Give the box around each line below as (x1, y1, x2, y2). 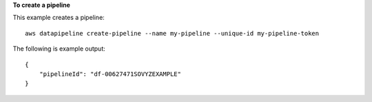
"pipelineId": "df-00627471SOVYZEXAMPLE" (39, 70, 182, 78)
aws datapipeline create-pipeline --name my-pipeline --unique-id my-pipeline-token (25, 29, 320, 37)
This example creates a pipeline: (12, 14, 105, 22)
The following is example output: (12, 44, 106, 53)
